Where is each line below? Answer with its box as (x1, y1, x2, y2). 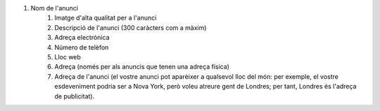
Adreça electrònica (54, 34, 110, 42)
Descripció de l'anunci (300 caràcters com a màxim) (54, 23, 207, 31)
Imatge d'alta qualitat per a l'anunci (54, 14, 157, 22)
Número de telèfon (54, 43, 109, 52)
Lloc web (54, 52, 81, 61)
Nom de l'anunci (30, 4, 79, 12)
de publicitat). (54, 91, 95, 101)
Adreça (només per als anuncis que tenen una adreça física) (54, 63, 230, 71)
